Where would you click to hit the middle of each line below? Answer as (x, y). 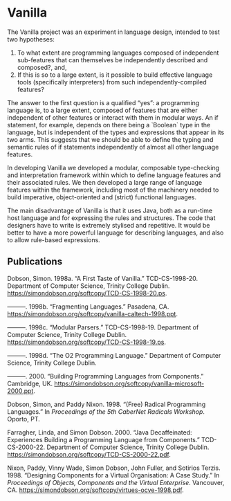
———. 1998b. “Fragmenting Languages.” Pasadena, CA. (88, 307)
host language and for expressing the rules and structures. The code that (111, 218)
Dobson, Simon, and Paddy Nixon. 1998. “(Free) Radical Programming (107, 404)
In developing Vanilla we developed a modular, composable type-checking (113, 167)
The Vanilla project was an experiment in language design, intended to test (113, 32)
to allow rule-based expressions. (54, 239)
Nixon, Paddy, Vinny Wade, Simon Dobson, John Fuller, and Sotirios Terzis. (114, 468)
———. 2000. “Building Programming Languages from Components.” (105, 376)
